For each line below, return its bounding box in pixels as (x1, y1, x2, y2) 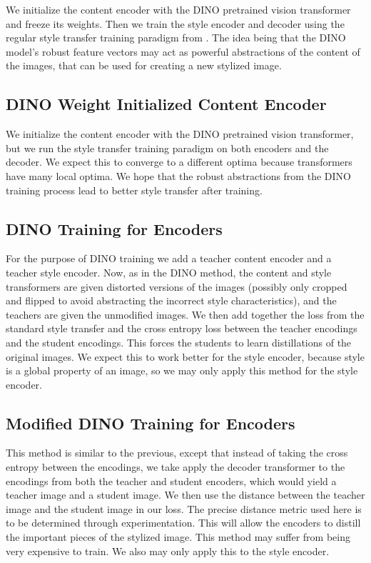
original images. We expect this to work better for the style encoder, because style (6, 349, 365, 364)
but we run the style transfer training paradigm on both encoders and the (6, 140, 329, 155)
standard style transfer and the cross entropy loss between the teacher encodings (6, 321, 357, 336)
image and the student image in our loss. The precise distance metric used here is (6, 501, 362, 516)
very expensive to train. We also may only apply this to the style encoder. (6, 543, 330, 558)
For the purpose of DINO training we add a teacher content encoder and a (6, 251, 332, 266)
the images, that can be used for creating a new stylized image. (6, 58, 282, 73)
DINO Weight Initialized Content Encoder (6, 93, 327, 115)
